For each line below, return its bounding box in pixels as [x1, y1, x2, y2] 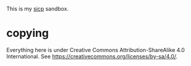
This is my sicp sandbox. [6, 5, 69, 12]
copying [6, 27, 49, 40]
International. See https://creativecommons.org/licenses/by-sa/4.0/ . [6, 53, 178, 60]
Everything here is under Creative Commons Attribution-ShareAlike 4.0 [6, 46, 185, 53]
